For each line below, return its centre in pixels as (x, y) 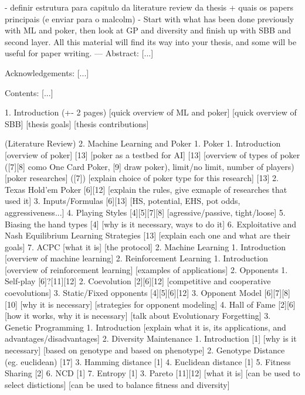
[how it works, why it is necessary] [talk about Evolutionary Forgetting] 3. (138, 316)
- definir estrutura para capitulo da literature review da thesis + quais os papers (149, 7)
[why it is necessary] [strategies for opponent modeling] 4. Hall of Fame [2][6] (158, 304)
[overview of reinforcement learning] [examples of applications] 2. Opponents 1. (146, 269)
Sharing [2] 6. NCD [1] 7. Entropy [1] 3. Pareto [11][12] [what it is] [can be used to (152, 373)
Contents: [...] (29, 92)
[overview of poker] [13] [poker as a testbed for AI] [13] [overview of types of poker (152, 154)
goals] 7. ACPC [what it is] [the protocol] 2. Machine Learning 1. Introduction (145, 246)
